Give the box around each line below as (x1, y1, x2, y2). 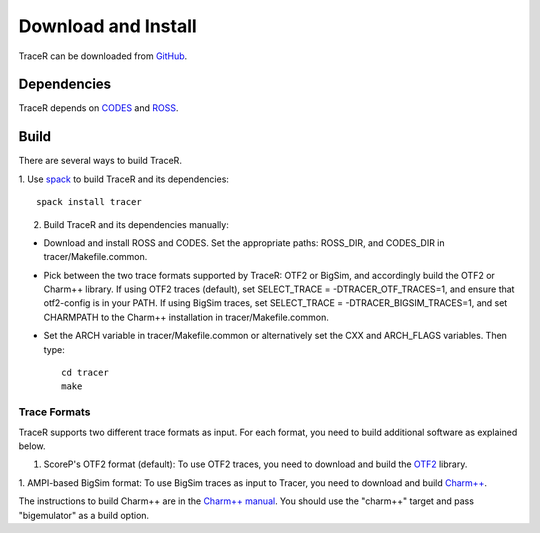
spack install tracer (36, 196, 142, 208)
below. (18, 440, 46, 452)
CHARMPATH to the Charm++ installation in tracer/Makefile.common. (43, 311, 329, 323)
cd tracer (61, 367, 109, 379)
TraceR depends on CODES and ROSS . (18, 102, 179, 114)
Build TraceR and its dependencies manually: (43, 218, 229, 230)
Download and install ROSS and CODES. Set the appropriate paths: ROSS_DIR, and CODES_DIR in (43, 236, 445, 249)
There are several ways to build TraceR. (18, 155, 182, 167)
